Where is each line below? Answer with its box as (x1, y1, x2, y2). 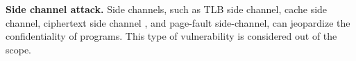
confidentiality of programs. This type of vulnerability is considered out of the (6, 29, 337, 43)
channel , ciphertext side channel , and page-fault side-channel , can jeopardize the (6, 15, 350, 29)
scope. (6, 42, 32, 56)
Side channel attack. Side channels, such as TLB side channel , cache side (6, 2, 328, 16)
